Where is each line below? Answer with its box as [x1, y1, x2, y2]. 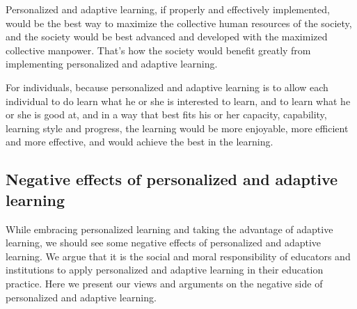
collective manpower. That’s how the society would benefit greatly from [6, 42, 311, 57]
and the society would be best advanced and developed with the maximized [6, 29, 328, 44]
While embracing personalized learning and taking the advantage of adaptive [6, 221, 333, 236]
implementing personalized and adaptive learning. [6, 56, 218, 71]
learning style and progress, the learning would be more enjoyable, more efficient [6, 120, 349, 135]
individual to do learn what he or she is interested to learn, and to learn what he [6, 93, 351, 108]
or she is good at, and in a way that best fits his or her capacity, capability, [6, 107, 327, 122]
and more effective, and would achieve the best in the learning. [6, 134, 273, 149]
